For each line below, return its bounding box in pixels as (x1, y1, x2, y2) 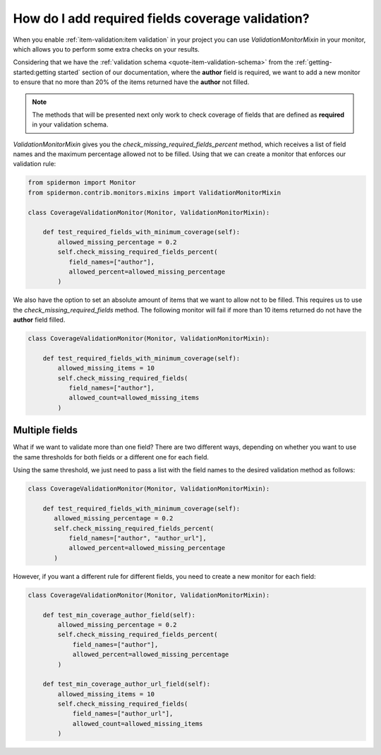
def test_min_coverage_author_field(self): (42, 611, 195, 619)
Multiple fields (13, 424, 78, 436)
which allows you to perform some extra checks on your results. (13, 45, 200, 53)
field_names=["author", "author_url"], (68, 534, 207, 542)
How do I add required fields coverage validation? (13, 11, 310, 26)
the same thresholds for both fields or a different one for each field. (13, 452, 210, 461)
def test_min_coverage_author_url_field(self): (42, 680, 211, 689)
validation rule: (13, 160, 56, 168)
